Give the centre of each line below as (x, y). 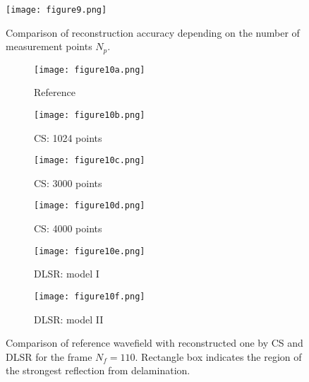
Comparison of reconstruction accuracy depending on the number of (153, 32)
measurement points (49, 46)
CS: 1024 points (68, 137)
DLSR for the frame (49, 356)
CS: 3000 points (68, 183)
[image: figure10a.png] (90, 70)
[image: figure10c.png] (90, 161)
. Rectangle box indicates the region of (218, 356)
